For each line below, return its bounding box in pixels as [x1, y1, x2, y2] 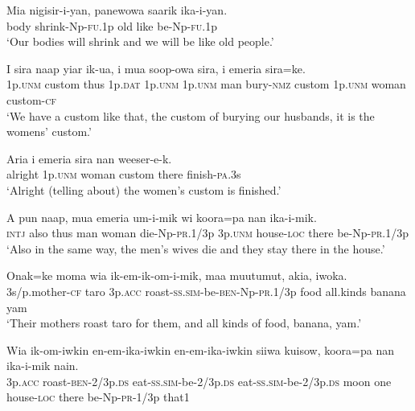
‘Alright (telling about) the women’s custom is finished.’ [6, 181, 281, 198]
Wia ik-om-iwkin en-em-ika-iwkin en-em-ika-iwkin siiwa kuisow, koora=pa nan [6, 341, 395, 358]
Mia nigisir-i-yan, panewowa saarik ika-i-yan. [6, 2, 228, 18]
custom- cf [6, 91, 57, 108]
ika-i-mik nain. [6, 357, 79, 374]
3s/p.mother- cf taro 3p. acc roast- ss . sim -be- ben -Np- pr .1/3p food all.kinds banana [6, 282, 406, 299]
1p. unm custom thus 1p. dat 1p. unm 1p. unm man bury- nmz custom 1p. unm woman [6, 76, 406, 92]
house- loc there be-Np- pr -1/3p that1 [6, 388, 190, 405]
